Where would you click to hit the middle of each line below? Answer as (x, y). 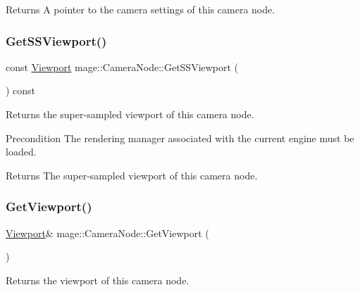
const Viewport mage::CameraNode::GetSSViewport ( (122, 66)
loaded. (21, 152)
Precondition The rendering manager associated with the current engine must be (180, 138)
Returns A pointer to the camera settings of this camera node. (141, 9)
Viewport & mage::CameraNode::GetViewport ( (107, 233)
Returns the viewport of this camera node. (98, 280)
